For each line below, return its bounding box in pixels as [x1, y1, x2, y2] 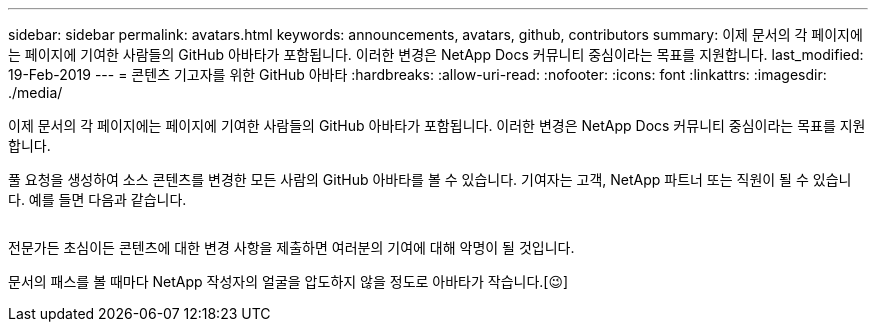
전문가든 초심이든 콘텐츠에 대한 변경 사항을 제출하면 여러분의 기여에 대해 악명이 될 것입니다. [8, 239, 575, 256]
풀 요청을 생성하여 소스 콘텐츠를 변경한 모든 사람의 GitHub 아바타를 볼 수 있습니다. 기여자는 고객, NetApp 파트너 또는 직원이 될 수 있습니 [8, 171, 852, 188]
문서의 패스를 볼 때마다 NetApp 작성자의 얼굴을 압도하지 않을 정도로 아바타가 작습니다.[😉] [8, 273, 569, 290]
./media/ [8, 84, 63, 101]
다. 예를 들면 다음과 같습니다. [8, 191, 187, 208]
